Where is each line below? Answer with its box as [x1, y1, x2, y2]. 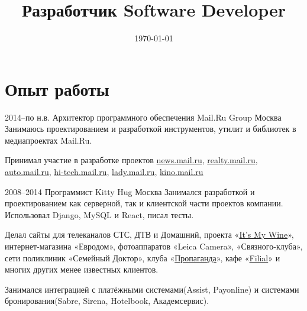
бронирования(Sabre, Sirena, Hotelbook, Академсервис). [5, 294, 209, 307]
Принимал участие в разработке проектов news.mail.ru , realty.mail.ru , [5, 154, 258, 166]
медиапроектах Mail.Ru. [5, 134, 92, 146]
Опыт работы [5, 76, 109, 101]
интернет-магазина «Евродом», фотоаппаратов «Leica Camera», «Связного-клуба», [5, 240, 303, 252]
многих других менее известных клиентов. [5, 263, 159, 276]
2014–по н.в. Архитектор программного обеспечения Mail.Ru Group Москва [5, 111, 282, 123]
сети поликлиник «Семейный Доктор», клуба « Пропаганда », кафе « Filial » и [5, 251, 280, 264]
